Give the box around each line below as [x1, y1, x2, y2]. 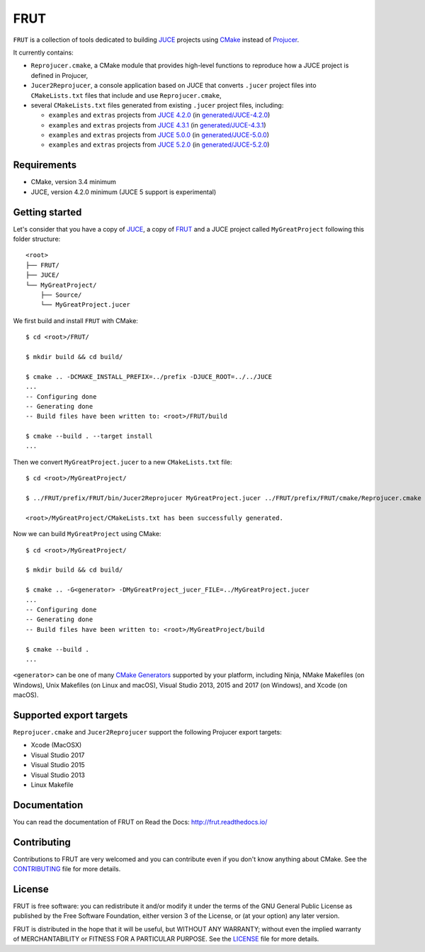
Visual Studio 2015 [30, 761, 85, 769]
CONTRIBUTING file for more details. [13, 865, 121, 873]
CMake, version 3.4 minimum [30, 178, 117, 186]
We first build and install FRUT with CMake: [13, 316, 138, 325]
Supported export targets [13, 709, 128, 721]
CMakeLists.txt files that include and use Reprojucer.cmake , [30, 91, 222, 99]
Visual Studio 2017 [30, 751, 85, 759]
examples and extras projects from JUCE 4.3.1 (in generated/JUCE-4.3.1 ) [48, 120, 266, 129]
